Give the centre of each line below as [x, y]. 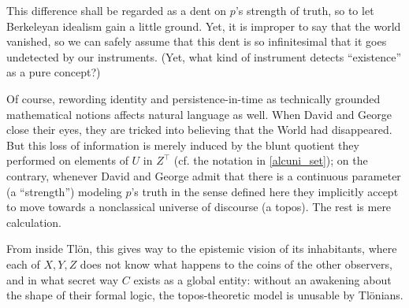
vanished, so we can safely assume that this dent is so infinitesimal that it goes [197, 41]
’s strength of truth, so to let [305, 10]
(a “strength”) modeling [64, 191]
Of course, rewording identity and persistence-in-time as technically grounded [193, 98]
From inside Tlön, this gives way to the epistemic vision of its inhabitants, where [202, 249]
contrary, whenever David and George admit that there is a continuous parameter [204, 175]
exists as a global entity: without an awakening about [262, 279]
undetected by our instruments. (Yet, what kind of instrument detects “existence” [204, 56]
